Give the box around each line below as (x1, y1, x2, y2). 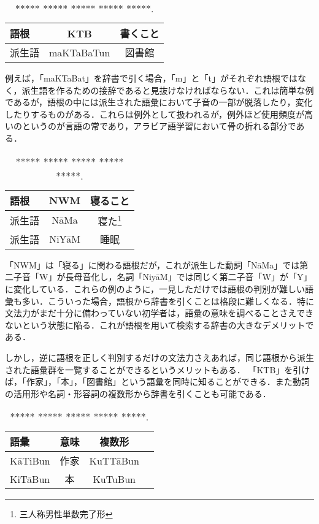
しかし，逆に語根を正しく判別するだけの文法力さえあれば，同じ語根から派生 (5, 351, 314, 364)
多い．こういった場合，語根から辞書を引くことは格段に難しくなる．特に (21, 294, 314, 307)
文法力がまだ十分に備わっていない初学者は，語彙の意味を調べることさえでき (5, 306, 313, 319)
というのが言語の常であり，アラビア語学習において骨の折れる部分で (21, 120, 296, 132)
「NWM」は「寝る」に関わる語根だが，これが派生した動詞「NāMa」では (5, 258, 300, 271)
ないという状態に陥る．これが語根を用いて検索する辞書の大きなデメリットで (5, 318, 314, 331)
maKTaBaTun (49, 45, 110, 59)
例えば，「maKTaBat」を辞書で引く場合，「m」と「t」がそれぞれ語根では (5, 72, 298, 84)
